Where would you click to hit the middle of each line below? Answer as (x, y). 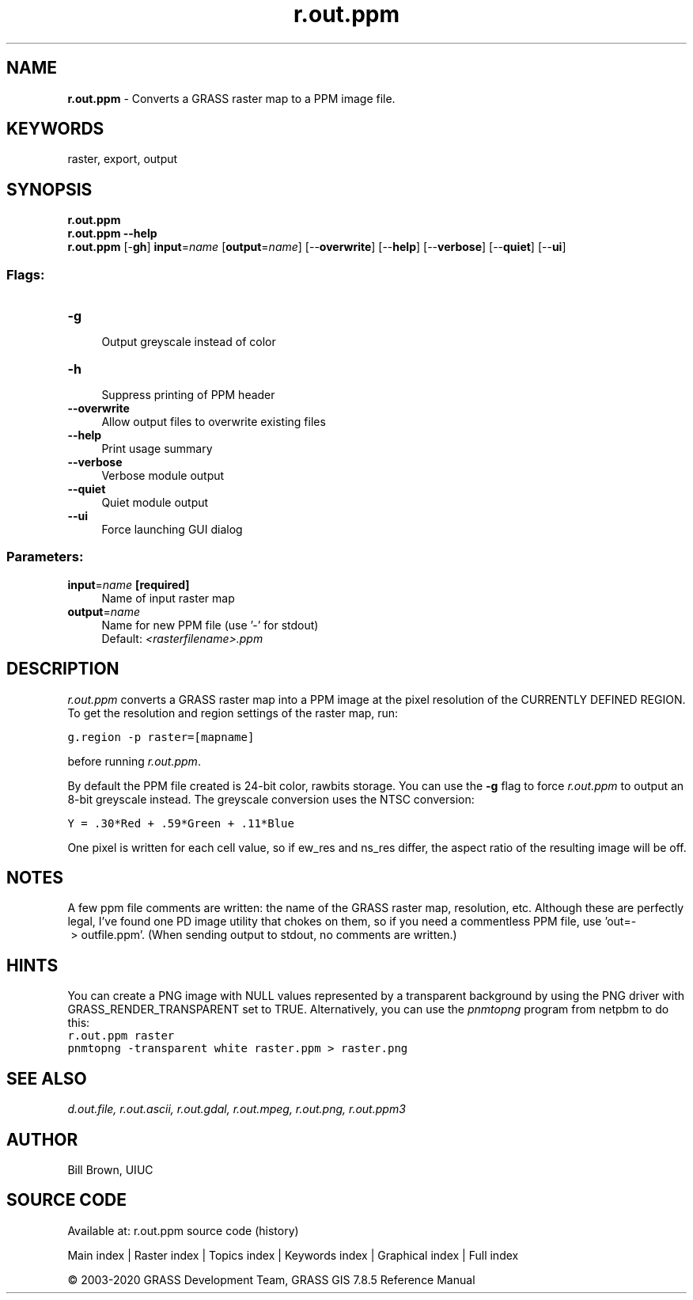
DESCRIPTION (63, 669)
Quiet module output (155, 503)
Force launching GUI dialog (172, 530)
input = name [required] (129, 584)
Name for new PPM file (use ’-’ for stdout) (210, 625)
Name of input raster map (168, 598)
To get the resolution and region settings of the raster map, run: (233, 713)
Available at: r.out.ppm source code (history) (183, 1230)
